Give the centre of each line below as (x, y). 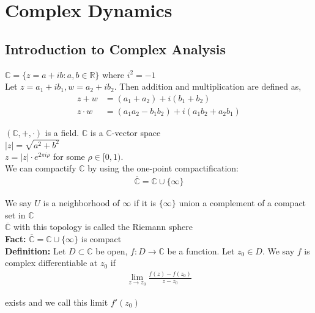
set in (15, 214)
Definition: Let (35, 250)
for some (69, 156)
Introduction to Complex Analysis (115, 49)
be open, (112, 250)
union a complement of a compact (243, 203)
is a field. (62, 132)
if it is (145, 203)
